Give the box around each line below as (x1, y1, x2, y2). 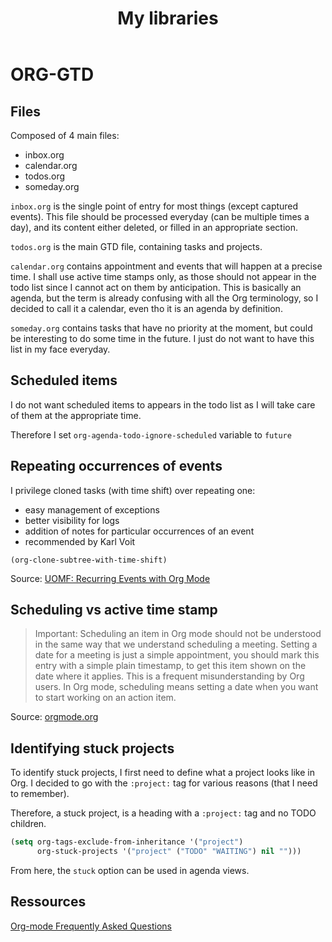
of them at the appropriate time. (10, 409, 142, 421)
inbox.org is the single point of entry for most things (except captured (10, 200, 299, 212)
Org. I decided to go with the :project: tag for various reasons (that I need (10, 777, 318, 789)
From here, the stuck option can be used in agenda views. (10, 865, 250, 876)
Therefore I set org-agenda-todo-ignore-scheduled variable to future (10, 428, 292, 441)
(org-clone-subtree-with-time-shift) (10, 555, 168, 565)
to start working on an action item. (34, 692, 177, 704)
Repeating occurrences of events (10, 458, 223, 475)
